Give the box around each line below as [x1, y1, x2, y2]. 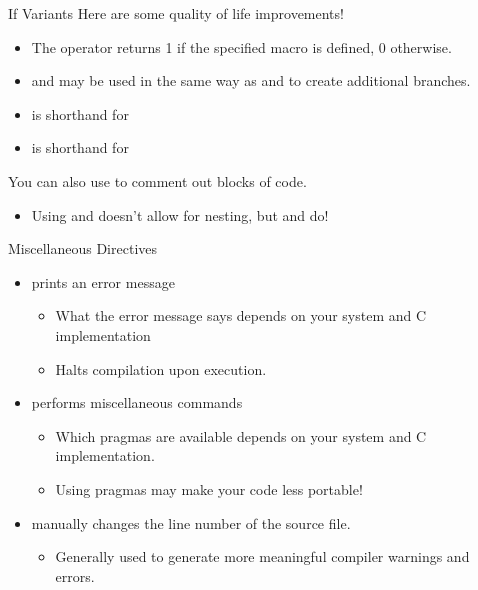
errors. [55, 565, 95, 586]
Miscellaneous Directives [8, 238, 158, 259]
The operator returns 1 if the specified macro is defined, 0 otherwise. [31, 36, 452, 57]
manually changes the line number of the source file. [31, 512, 351, 533]
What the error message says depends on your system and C [55, 305, 427, 326]
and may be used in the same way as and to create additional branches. [31, 70, 471, 91]
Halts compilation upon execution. [55, 358, 267, 379]
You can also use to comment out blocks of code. [8, 170, 307, 191]
